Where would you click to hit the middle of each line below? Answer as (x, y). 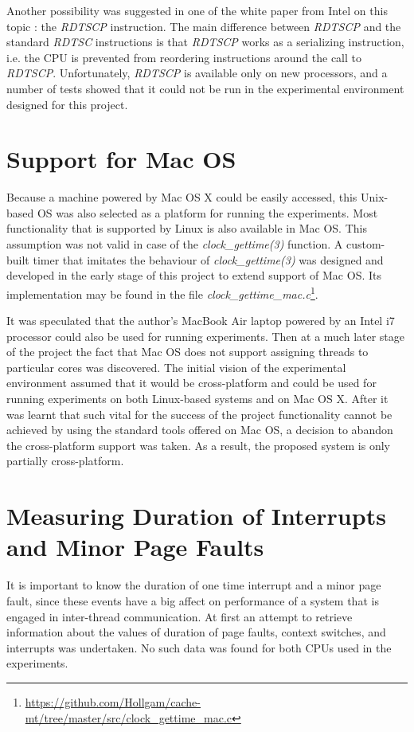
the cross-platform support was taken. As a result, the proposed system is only (198, 445)
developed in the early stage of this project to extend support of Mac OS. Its (194, 275)
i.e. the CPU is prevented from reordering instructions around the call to (184, 57)
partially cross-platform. (65, 461)
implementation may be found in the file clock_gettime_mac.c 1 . (162, 292)
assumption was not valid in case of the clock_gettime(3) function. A (175, 244)
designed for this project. (67, 104)
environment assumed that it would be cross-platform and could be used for (191, 383)
